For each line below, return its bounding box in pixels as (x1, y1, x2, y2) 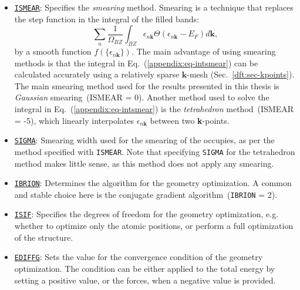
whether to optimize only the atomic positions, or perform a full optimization (14, 220, 294, 232)
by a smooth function (14, 45, 92, 58)
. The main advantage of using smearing (131, 45, 276, 58)
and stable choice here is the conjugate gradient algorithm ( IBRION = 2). (14, 188, 278, 200)
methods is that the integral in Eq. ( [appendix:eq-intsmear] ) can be (14, 56, 258, 69)
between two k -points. (150, 114, 230, 126)
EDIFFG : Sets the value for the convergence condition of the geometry (14, 251, 263, 263)
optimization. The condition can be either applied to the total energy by (14, 262, 275, 274)
